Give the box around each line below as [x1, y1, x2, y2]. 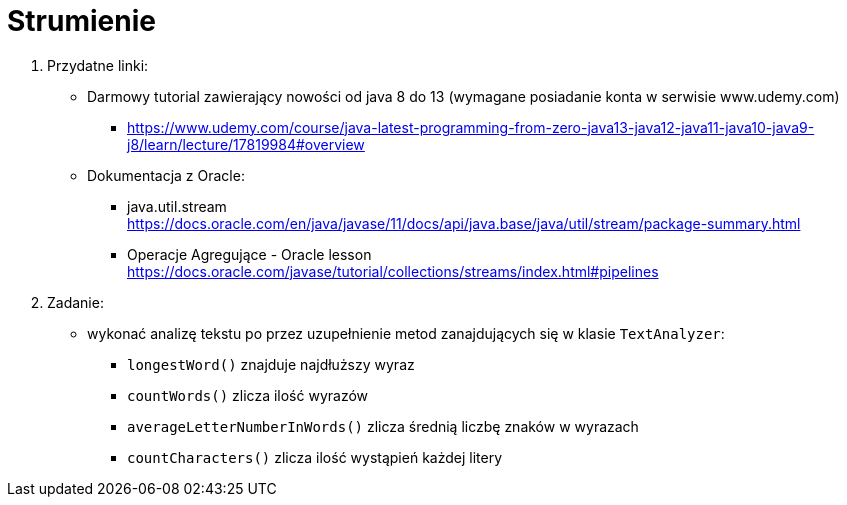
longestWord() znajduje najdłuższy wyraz [127, 355, 415, 373]
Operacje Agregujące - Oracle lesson [127, 245, 372, 263]
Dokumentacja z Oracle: [87, 166, 245, 184]
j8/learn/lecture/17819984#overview [127, 135, 365, 153]
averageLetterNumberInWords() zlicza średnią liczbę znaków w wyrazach [127, 417, 639, 435]
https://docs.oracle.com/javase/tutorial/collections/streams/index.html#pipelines [127, 262, 659, 280]
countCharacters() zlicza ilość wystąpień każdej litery [127, 448, 503, 466]
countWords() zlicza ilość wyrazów [127, 386, 369, 404]
